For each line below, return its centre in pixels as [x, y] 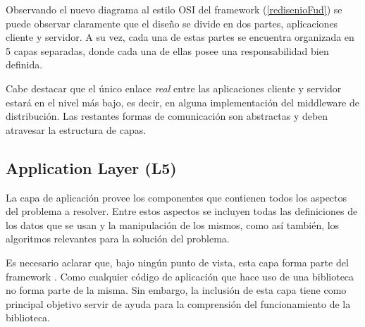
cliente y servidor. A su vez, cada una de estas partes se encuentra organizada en [180, 37]
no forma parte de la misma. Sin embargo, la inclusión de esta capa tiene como [176, 290]
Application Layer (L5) [91, 167]
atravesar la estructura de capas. [76, 129]
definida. [24, 64]
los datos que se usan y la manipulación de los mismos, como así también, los [173, 224]
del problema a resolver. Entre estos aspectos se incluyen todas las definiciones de [182, 211]
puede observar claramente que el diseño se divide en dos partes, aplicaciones [172, 23]
